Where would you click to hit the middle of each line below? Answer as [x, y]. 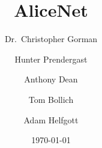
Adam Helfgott [51, 119]
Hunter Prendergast [51, 59]
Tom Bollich [51, 99]
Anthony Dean [51, 79]
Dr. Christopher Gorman [51, 39]
